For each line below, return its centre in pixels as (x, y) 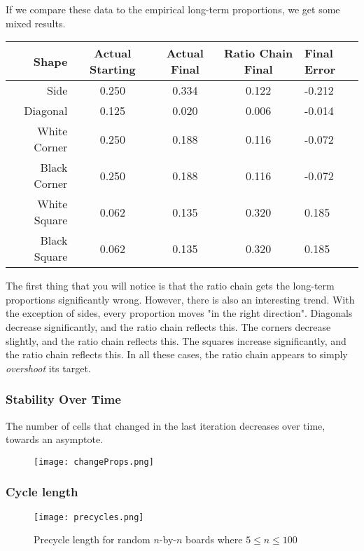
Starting (113, 69)
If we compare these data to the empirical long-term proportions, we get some (173, 9)
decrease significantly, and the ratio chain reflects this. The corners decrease (168, 326)
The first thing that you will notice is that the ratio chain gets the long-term (170, 286)
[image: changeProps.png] (94, 462)
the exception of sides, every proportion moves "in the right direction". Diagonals (179, 313)
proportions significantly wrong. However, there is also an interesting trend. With (180, 299)
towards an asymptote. (55, 439)
